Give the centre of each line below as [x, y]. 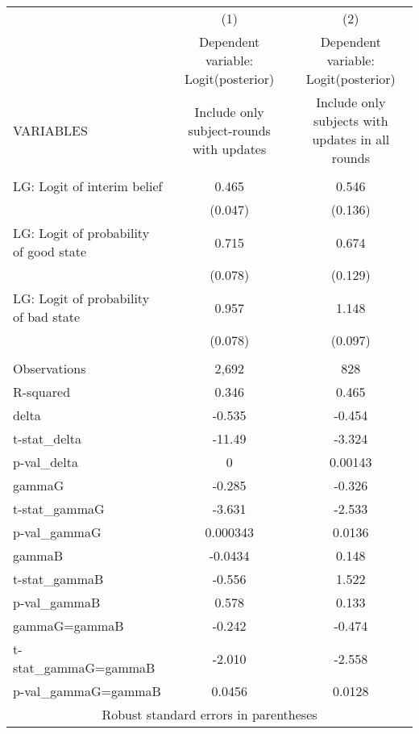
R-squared [42, 392]
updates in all [351, 139]
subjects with [351, 121]
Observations [50, 368]
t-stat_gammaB [58, 579]
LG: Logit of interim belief [88, 186]
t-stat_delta [47, 438]
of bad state [47, 317]
